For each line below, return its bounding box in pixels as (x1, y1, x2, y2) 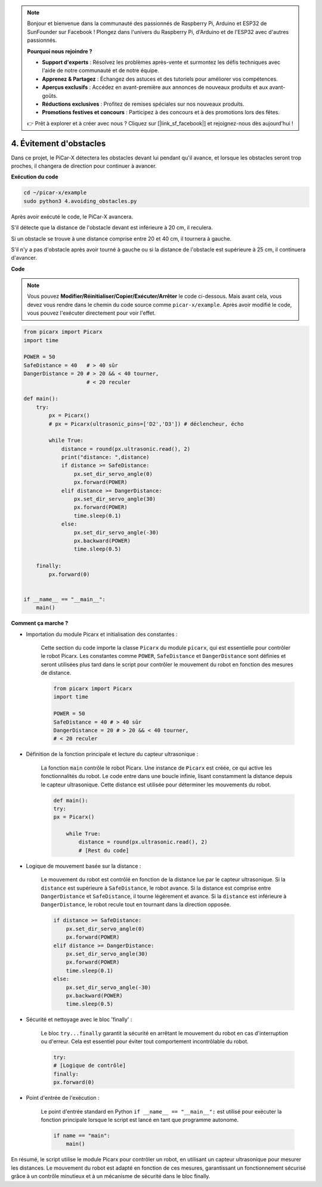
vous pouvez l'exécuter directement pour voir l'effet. (27, 309, 156, 316)
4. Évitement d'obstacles (11, 138, 106, 149)
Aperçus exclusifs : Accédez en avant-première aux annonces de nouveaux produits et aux (42, 84, 268, 91)
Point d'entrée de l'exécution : (26, 1094, 100, 1102)
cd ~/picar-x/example (23, 189, 87, 196)
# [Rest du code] (78, 847, 129, 854)
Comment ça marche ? (11, 620, 69, 627)
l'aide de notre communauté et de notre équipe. (42, 67, 159, 74)
